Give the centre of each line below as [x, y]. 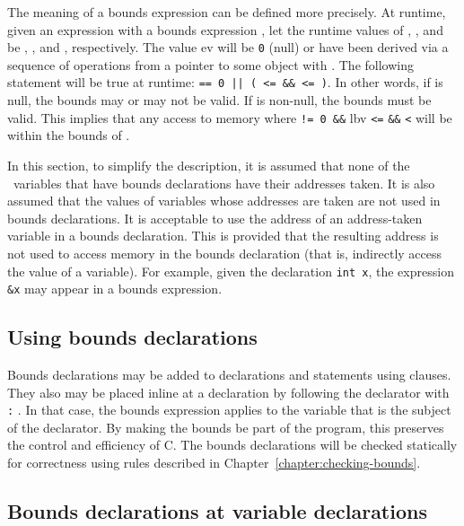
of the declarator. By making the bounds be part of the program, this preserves [226, 427]
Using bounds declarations [132, 337]
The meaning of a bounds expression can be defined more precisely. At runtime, [227, 12]
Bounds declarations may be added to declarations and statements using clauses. [229, 375]
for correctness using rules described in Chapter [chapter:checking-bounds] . [214, 463]
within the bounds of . [69, 135]
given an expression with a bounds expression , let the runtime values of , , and [225, 29]
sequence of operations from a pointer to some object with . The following [210, 64]
